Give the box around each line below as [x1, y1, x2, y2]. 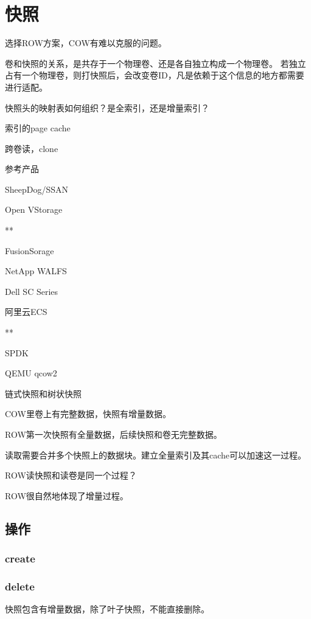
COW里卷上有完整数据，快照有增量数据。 [5, 407, 171, 420]
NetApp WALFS [5, 265, 67, 277]
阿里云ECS [5, 305, 47, 318]
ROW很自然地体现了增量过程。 [5, 489, 128, 502]
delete [5, 578, 35, 593]
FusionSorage [5, 244, 54, 257]
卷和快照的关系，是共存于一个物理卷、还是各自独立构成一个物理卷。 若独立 [5, 57, 306, 69]
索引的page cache [5, 122, 71, 134]
